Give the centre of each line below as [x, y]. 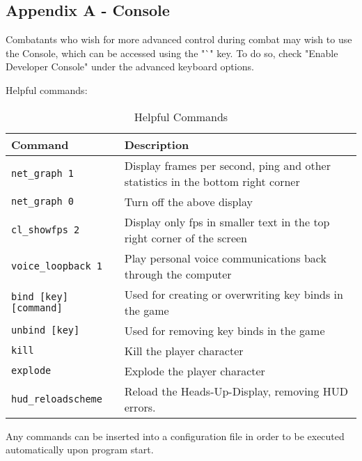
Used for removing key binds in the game [225, 330]
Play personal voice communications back [225, 258]
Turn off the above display [188, 201]
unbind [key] [46, 330]
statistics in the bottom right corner [212, 181]
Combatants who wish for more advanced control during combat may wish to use [179, 39]
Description [157, 144]
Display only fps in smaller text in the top [227, 221]
